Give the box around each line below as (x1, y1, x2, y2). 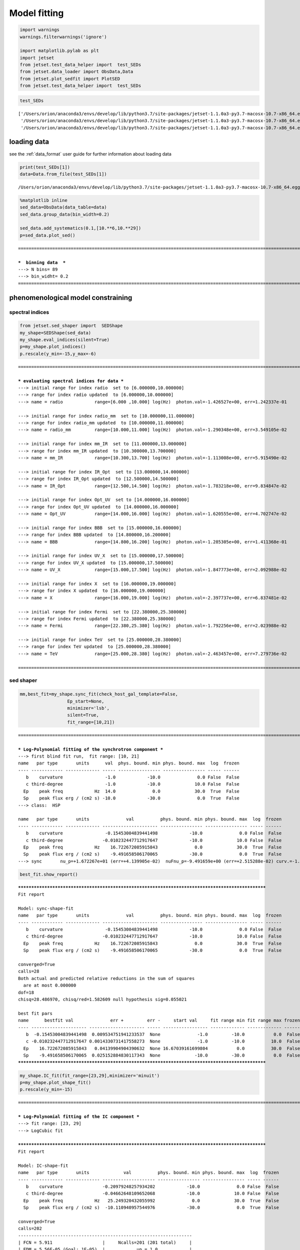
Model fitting (9, 7, 64, 18)
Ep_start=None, (67, 698, 104, 704)
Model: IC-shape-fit (18, 1162, 68, 1168)
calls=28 (18, 968, 39, 974)
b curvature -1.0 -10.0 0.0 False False (25, 774, 240, 780)
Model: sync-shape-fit (18, 905, 74, 911)
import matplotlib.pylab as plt (19, 48, 99, 53)
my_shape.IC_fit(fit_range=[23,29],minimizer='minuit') (19, 1072, 160, 1078)
